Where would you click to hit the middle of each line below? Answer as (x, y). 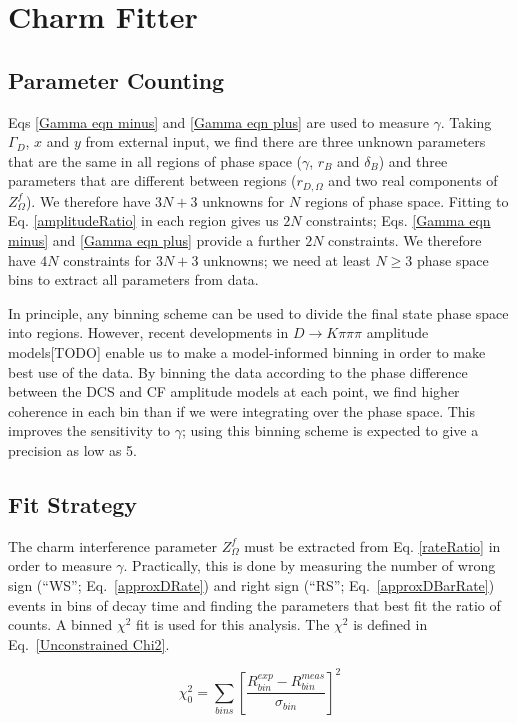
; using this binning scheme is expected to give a (330, 430)
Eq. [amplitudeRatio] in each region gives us (143, 220)
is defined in (390, 624)
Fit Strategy (73, 503)
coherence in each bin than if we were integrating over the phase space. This (241, 410)
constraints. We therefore (405, 240)
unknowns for (243, 200)
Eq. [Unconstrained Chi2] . (89, 643)
